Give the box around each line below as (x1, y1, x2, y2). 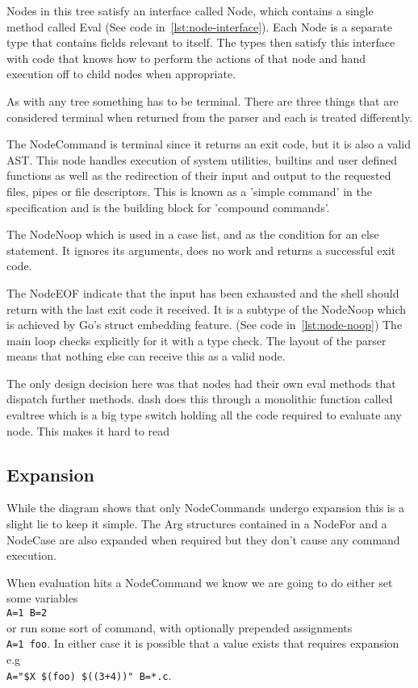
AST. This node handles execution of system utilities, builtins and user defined (6, 151, 397, 168)
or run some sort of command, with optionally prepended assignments (6, 619, 353, 636)
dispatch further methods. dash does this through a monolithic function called (6, 390, 393, 407)
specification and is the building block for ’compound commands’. (6, 198, 330, 215)
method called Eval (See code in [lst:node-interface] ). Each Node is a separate (6, 18, 392, 35)
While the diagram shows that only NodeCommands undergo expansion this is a (6, 499, 404, 516)
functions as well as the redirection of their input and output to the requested (6, 167, 391, 184)
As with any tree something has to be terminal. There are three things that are (6, 92, 399, 109)
